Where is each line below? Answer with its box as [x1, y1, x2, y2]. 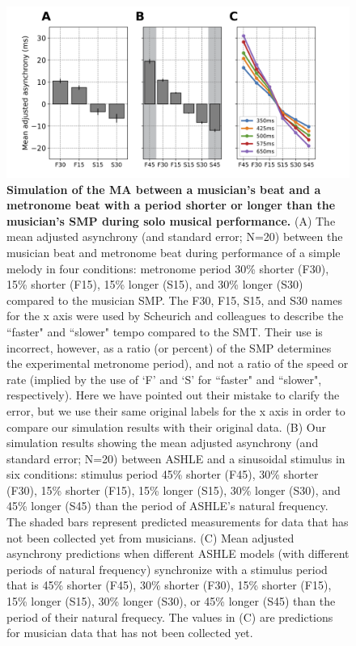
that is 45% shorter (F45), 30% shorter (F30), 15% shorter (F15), [6, 576, 332, 593]
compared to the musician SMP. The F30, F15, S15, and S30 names [6, 291, 342, 308]
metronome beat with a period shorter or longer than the [6, 196, 336, 213]
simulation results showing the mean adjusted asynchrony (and [6, 434, 319, 451]
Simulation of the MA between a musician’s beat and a [6, 180, 321, 197]
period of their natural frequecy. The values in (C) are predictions [6, 608, 333, 625]
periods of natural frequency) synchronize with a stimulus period [6, 560, 328, 577]
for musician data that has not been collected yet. [6, 624, 253, 641]
